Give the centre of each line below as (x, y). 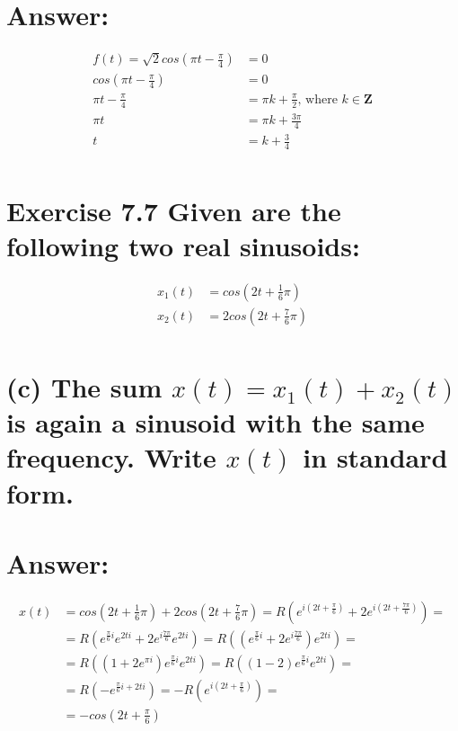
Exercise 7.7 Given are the (174, 210)
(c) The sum (84, 386)
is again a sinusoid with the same (216, 422)
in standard (375, 457)
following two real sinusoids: (183, 245)
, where (317, 99)
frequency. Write (111, 457)
